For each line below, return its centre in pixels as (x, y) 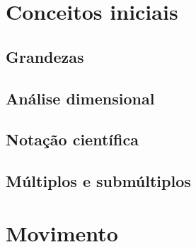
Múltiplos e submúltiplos (98, 181)
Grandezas (45, 56)
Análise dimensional (80, 98)
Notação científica (72, 139)
